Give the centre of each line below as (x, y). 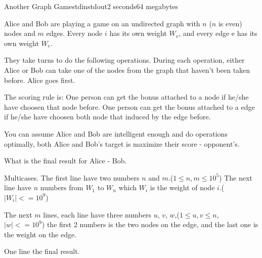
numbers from (62, 187)
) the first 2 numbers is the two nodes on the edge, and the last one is (150, 224)
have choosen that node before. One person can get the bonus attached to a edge (129, 106)
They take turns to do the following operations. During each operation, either (124, 60)
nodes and (20, 33)
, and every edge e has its (218, 33)
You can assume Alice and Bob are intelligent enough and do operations (116, 133)
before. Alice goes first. (40, 80)
